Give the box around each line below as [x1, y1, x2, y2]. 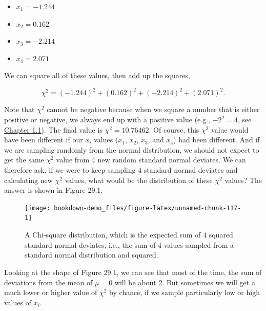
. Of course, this [149, 124, 199, 135]
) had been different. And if [173, 134, 260, 145]
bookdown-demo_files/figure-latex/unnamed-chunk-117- [54, 204, 241, 212]
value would [211, 124, 249, 135]
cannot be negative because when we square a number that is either [47, 104, 260, 115]
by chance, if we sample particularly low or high [109, 287, 260, 298]
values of [4, 297, 31, 307]
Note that [4, 104, 35, 115]
